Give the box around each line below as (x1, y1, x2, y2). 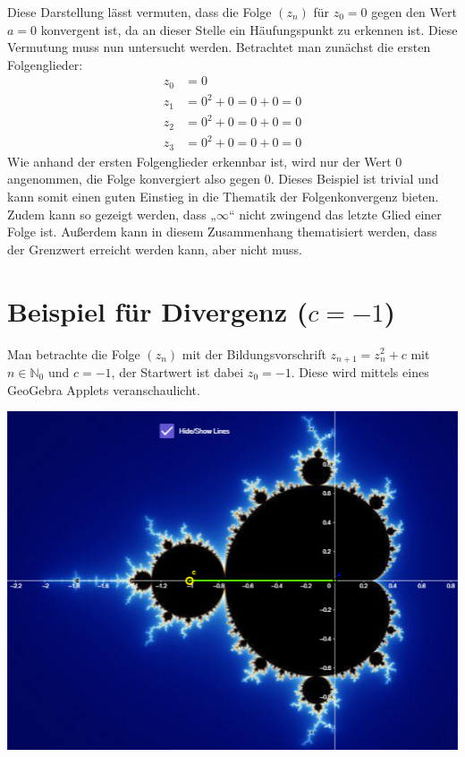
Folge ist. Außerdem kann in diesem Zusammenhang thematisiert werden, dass (7, 222, 437, 241)
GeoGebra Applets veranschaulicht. (7, 380, 200, 399)
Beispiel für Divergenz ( (7, 292, 309, 329)
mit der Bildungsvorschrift (182, 344, 326, 363)
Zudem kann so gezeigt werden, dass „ (7, 204, 216, 223)
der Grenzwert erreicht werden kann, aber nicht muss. (7, 239, 302, 258)
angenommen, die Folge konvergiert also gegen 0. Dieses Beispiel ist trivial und (7, 169, 439, 188)
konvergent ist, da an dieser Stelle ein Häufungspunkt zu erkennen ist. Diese (40, 20, 458, 39)
